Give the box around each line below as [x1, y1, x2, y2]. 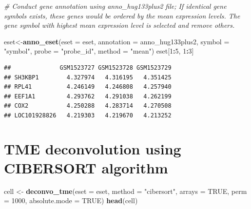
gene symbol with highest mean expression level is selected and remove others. [4, 20, 235, 30]
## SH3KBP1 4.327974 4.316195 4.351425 [4, 74, 172, 81]
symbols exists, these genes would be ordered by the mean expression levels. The [4, 10, 240, 20]
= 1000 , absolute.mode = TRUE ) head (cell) [4, 195, 138, 206]
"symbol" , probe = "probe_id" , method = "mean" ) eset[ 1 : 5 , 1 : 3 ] [4, 46, 194, 56]
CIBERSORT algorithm [4, 157, 168, 177]
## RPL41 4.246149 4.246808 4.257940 [4, 83, 172, 91]
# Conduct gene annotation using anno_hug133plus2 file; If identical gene [4, 1, 227, 11]
